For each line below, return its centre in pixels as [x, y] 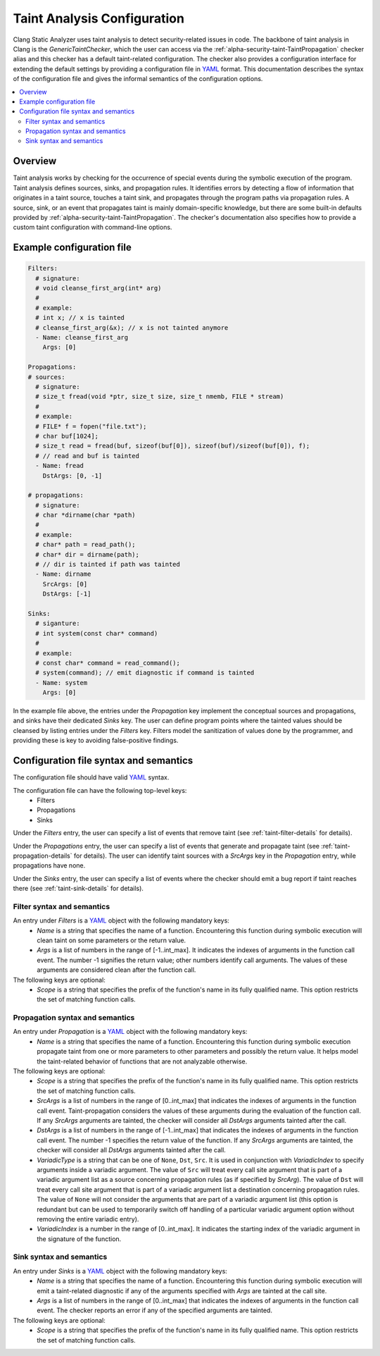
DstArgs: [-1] [67, 594]
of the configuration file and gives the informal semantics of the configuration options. [138, 79]
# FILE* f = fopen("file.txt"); [91, 426]
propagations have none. [49, 865]
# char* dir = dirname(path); [88, 554]
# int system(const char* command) [97, 633]
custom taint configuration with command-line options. [93, 227]
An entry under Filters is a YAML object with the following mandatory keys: [121, 920]
